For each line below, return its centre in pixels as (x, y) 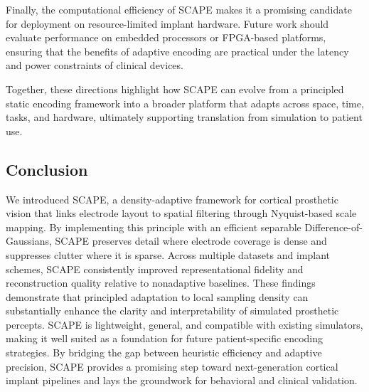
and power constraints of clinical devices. (95, 65)
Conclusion (47, 169)
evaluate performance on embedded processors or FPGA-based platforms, (166, 37)
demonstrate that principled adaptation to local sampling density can (157, 296)
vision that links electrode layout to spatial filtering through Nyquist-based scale (181, 213)
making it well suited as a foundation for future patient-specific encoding (165, 338)
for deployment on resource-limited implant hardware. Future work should (167, 23)
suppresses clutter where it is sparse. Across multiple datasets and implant (168, 254)
